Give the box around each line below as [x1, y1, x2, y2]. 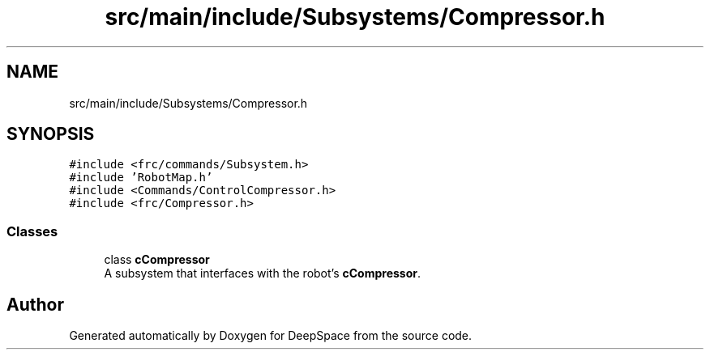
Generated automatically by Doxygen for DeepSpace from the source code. [69, 328, 473, 343]
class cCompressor [104, 252, 210, 267]
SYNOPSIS [6, 124, 95, 145]
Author [6, 294, 64, 315]
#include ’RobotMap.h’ [69, 171, 213, 184]
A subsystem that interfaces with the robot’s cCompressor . [104, 266, 421, 281]
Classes [6, 222, 58, 239]
